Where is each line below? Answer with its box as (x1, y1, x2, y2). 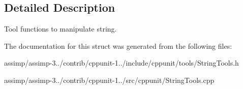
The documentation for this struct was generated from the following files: (4, 40, 232, 51)
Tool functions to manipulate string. (4, 23, 117, 34)
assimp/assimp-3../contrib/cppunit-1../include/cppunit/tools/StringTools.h (4, 57, 239, 68)
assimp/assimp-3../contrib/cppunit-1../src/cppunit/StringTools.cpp (4, 74, 215, 85)
